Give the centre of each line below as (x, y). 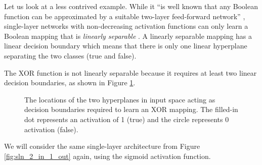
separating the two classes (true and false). (70, 55)
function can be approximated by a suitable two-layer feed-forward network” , (125, 16)
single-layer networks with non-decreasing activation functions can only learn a (126, 26)
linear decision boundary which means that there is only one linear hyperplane (126, 46)
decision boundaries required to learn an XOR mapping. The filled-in (131, 109)
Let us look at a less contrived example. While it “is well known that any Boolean (131, 6)
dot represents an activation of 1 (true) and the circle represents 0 (127, 119)
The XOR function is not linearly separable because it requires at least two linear (130, 72)
